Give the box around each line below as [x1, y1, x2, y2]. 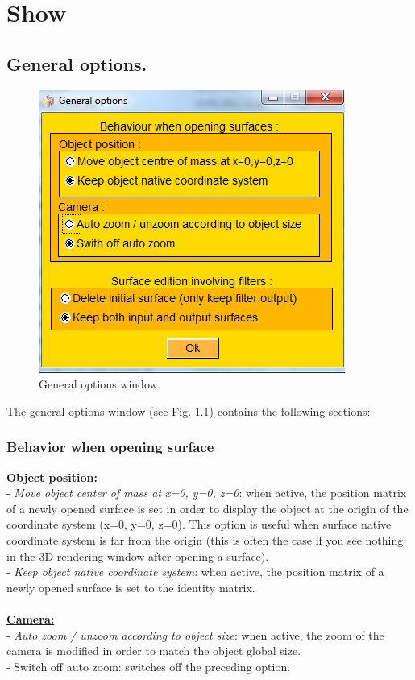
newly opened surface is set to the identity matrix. [6, 578, 255, 595]
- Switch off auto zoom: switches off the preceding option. [6, 657, 291, 674]
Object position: [6, 468, 98, 485]
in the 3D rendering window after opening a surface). [6, 547, 269, 564]
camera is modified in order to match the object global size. [6, 642, 301, 659]
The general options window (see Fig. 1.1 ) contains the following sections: [6, 402, 371, 419]
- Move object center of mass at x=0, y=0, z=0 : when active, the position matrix [6, 484, 407, 501]
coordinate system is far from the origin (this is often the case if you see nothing [6, 531, 404, 548]
